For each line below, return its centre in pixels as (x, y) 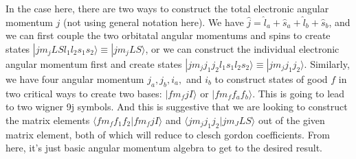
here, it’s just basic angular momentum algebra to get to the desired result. (164, 148)
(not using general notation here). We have (153, 22)
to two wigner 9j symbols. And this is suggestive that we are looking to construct (177, 107)
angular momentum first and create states (94, 63)
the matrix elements (48, 120)
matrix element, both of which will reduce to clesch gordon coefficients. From (168, 134)
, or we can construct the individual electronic (242, 48)
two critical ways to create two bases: (84, 93)
